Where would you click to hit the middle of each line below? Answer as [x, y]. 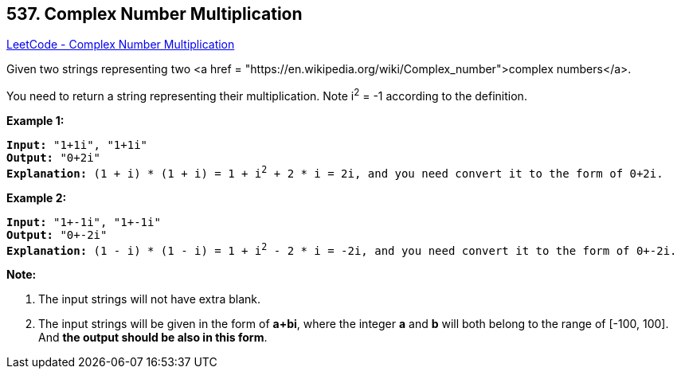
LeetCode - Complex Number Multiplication [121, 45]
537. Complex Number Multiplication [155, 14]
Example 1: [35, 121]
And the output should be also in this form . [153, 338]
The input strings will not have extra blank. [150, 299]
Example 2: [37, 197]
